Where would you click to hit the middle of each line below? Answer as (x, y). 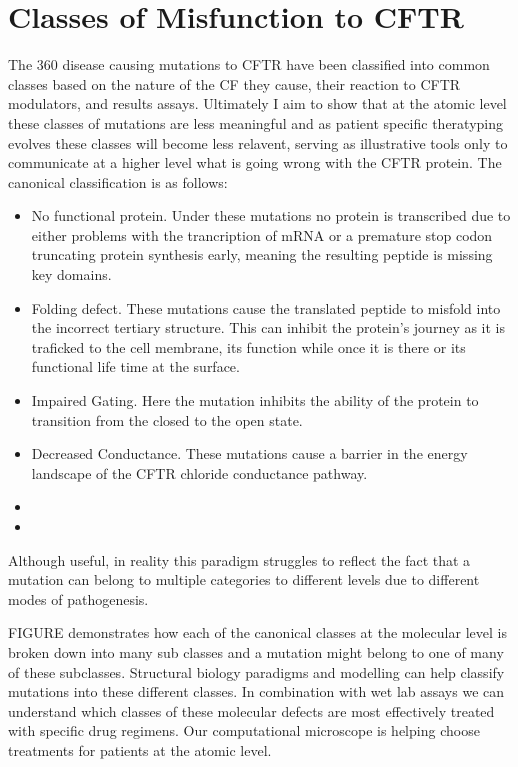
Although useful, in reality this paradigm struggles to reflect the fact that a (239, 559)
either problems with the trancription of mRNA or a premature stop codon (262, 234)
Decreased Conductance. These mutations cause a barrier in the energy (249, 453)
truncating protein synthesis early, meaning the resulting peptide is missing (262, 254)
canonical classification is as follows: (118, 181)
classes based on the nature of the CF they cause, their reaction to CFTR (234, 83)
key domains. (71, 274)
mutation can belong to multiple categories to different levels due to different (244, 579)
